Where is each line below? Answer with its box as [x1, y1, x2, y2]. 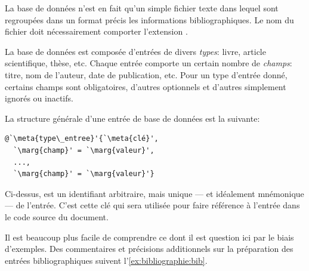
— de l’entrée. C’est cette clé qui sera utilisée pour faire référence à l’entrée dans [5, 199, 300, 211]
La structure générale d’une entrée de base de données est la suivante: [5, 112, 260, 124]
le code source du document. [5, 210, 109, 223]
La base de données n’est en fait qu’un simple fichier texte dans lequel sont [5, 2, 279, 14]
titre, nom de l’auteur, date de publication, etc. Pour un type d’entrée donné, [5, 68, 288, 81]
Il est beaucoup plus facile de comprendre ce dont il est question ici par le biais [5, 230, 294, 243]
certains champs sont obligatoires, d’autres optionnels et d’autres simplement [5, 80, 286, 93]
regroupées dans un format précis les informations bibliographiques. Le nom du [5, 13, 294, 26]
